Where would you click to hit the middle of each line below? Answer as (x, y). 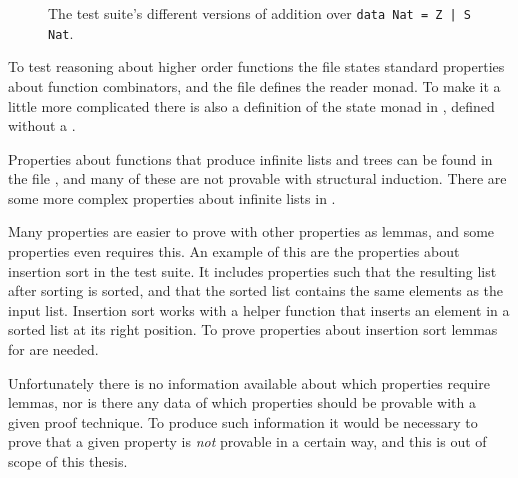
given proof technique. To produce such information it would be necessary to (243, 421)
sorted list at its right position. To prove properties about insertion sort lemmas (253, 329)
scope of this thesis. (68, 461)
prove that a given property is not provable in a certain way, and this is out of (247, 441)
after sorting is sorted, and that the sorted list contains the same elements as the (256, 290)
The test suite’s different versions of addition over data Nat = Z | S (260, 13)
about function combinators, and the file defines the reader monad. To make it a (254, 85)
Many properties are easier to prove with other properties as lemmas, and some (251, 231)
